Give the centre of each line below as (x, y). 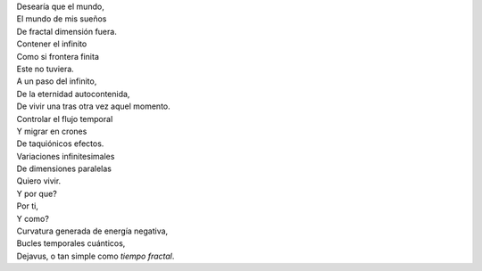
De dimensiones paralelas (64, 168)
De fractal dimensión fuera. (67, 31)
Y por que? (37, 193)
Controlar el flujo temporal (65, 119)
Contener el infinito (52, 44)
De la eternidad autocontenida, (73, 94)
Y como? (33, 218)
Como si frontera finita (58, 56)
